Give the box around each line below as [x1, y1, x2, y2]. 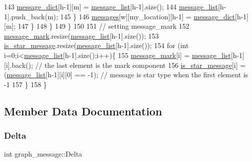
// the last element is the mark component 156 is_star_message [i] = [35, 59, 246, 70]
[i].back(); [4, 59, 33, 70]
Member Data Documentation [4, 103, 163, 118]
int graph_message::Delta [4, 149, 83, 159]
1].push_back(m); [4, 11, 58, 21]
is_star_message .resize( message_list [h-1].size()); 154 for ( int [4, 40, 189, 51]
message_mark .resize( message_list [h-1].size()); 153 [4, 30, 159, 41]
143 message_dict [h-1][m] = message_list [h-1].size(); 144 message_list [4, 1, 218, 11]
